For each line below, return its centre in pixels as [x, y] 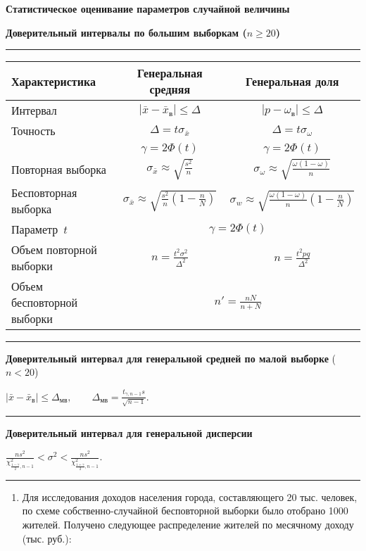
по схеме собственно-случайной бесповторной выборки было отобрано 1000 [185, 511]
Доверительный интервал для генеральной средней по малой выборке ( [171, 358]
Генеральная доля [292, 81]
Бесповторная [44, 192]
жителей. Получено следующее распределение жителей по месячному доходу [188, 524]
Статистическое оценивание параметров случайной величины [148, 8]
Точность [33, 131]
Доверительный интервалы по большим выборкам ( [126, 32]
